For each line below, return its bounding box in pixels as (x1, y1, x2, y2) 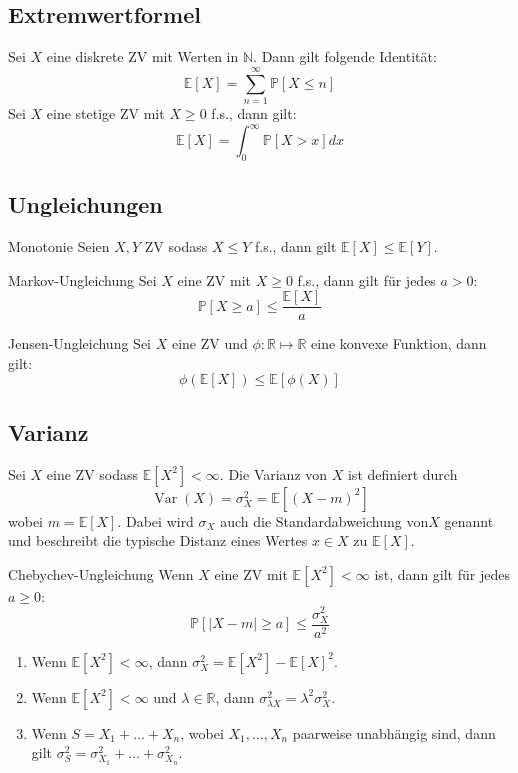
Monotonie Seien (8, 236, 110, 257)
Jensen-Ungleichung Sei (8, 333, 152, 354)
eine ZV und (171, 333, 248, 354)
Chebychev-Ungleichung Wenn (8, 563, 194, 584)
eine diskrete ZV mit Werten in (46, 46, 239, 67)
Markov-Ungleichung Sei (8, 269, 157, 290)
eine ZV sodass (46, 463, 139, 484)
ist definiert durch (347, 463, 458, 484)
